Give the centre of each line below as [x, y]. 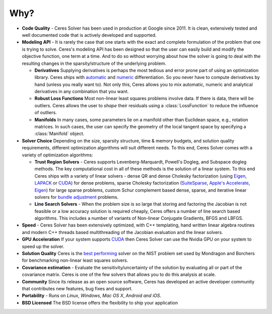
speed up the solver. [43, 246]
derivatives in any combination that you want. [82, 92]
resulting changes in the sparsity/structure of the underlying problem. [94, 63]
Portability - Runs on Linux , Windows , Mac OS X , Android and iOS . [92, 296]
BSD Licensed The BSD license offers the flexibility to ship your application [100, 302]
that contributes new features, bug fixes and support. [77, 289]
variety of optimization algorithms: [57, 155]
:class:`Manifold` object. [59, 134]
